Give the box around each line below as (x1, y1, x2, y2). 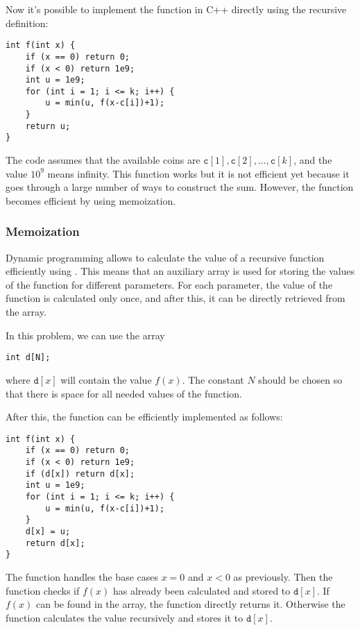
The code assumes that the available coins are (6, 153, 200, 167)
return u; (25, 121, 71, 131)
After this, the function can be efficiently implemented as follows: (6, 409, 283, 424)
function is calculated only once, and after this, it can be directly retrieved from (6, 291, 345, 305)
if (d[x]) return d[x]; (25, 468, 135, 479)
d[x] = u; (25, 526, 71, 536)
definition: (6, 15, 49, 30)
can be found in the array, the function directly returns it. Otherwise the (36, 597, 345, 611)
